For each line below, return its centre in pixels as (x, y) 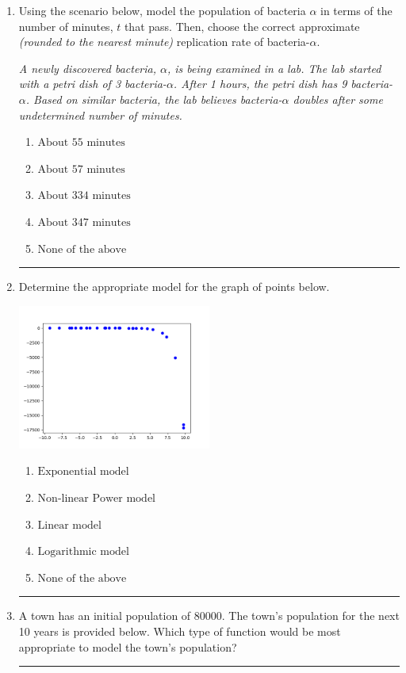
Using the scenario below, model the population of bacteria (162, 10)
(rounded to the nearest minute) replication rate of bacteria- (164, 42)
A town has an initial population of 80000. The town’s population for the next (209, 616)
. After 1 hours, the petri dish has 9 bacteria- (283, 84)
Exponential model (83, 472)
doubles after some (338, 99)
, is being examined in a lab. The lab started (274, 68)
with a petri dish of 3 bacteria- (92, 84)
